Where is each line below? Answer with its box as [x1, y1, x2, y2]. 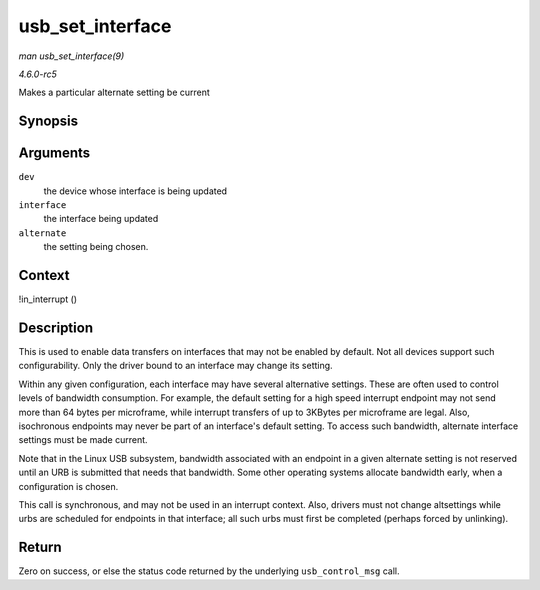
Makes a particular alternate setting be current [18, 86, 210, 99]
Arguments [18, 145, 91, 162]
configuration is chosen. [18, 480, 119, 492]
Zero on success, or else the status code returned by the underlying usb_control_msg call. [18, 565, 400, 577]
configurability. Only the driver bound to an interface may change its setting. [18, 360, 334, 372]
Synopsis [18, 113, 79, 130]
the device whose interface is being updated [43, 185, 228, 197]
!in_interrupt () [18, 293, 78, 305]
